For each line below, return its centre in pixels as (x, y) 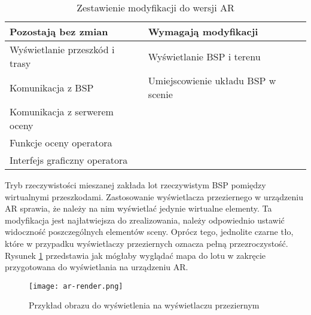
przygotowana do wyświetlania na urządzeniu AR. (97, 267)
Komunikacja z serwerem (62, 111)
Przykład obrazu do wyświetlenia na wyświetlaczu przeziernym (144, 305)
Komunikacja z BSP (52, 87)
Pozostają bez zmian (59, 31)
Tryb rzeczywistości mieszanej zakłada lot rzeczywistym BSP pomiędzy (135, 185)
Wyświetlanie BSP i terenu (204, 56)
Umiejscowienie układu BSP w (212, 80)
